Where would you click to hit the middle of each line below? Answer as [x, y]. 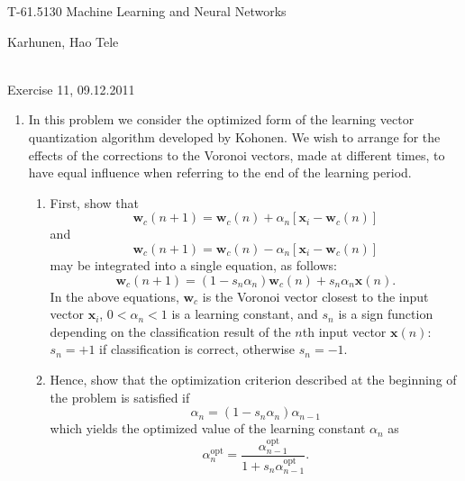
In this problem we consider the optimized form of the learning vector [221, 119]
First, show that [94, 202]
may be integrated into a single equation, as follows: [193, 264]
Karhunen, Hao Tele [63, 41]
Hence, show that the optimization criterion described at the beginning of [253, 379]
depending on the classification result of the [170, 331]
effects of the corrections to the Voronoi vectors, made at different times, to [237, 154]
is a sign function [386, 314]
